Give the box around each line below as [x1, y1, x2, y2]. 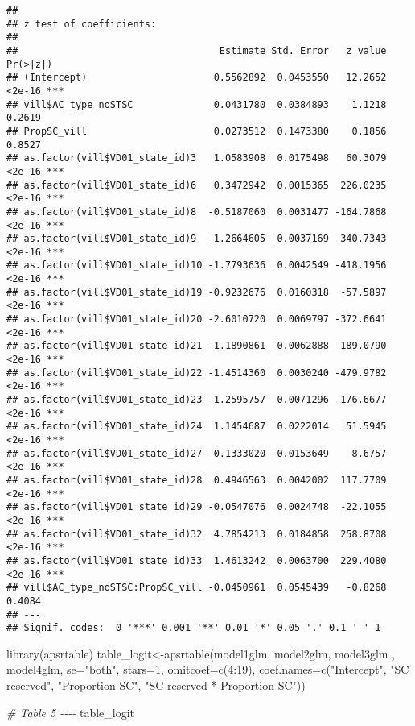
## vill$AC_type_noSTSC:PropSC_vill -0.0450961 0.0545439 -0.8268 [6, 582, 387, 594]
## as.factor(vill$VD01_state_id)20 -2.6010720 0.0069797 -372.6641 [6, 313, 387, 326]
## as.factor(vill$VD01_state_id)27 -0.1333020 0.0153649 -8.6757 [6, 447, 387, 459]
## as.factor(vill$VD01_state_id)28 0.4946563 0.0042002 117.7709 [6, 474, 387, 486]
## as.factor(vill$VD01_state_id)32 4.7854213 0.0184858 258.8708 [6, 528, 387, 540]
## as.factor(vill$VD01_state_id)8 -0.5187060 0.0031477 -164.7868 [6, 205, 387, 218]
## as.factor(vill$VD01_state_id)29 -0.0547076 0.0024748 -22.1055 [6, 501, 387, 513]
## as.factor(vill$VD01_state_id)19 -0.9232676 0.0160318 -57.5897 [6, 286, 387, 298]
